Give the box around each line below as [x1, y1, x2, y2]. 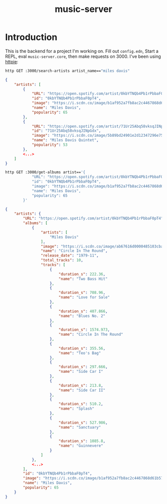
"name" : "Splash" [58, 406, 94, 411]
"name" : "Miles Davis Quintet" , [31, 138, 99, 143]
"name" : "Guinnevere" [58, 443, 103, 449]
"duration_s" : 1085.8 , [58, 439, 106, 444]
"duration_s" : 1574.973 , [58, 327, 110, 332]
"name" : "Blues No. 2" [58, 313, 106, 318]
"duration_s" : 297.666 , [58, 364, 108, 370]
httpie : [5, 58, 18, 64]
